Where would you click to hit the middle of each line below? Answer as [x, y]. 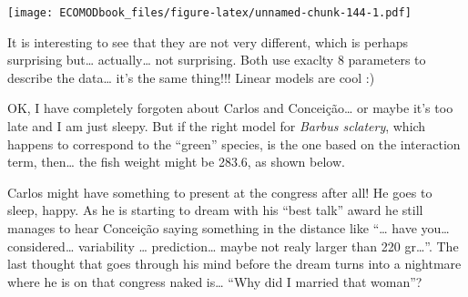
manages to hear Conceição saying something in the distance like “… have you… [229, 228]
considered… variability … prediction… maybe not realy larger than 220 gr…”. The [233, 246]
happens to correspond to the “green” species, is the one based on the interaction [234, 143]
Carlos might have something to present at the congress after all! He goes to [220, 192]
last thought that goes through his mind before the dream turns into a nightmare [234, 264]
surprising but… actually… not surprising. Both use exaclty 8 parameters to [217, 60]
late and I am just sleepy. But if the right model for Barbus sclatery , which [217, 126]
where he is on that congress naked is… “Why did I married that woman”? [215, 281]
